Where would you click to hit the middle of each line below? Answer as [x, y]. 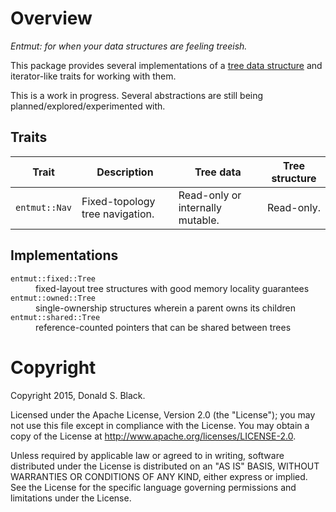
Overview [51, 18]
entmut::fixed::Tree [53, 278]
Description [125, 172]
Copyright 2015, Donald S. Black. [78, 395]
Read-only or [210, 195]
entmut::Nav [44, 207]
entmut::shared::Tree [55, 317]
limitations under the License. [71, 498]
